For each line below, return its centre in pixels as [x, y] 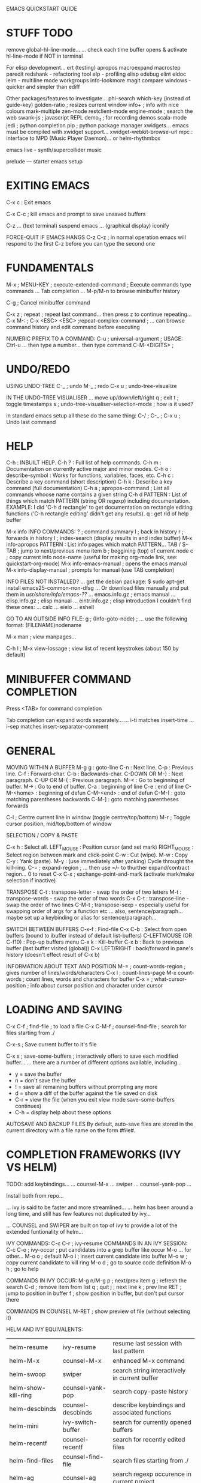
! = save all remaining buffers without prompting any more [86, 1087]
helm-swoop [28, 1374]
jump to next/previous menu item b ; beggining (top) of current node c [107, 551]
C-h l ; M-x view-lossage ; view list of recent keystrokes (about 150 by [93, 649]
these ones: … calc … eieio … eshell [50, 607]
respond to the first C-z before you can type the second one [81, 243]
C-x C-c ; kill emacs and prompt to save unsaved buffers [76, 214]
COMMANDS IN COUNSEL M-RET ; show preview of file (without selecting [98, 1311]
